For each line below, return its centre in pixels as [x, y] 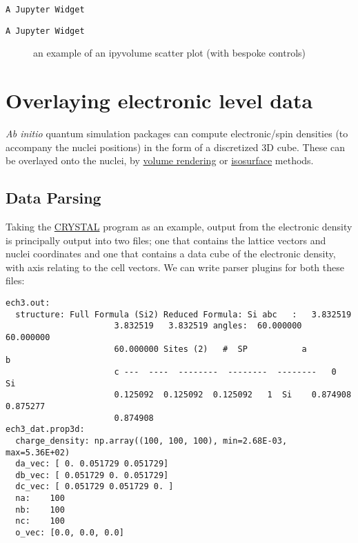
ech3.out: [28, 303]
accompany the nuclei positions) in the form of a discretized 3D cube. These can [176, 147]
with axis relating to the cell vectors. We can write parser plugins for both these [175, 267]
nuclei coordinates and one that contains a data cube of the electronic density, [171, 254]
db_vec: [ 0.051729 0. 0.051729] [92, 475]
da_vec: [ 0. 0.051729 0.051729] [92, 464]
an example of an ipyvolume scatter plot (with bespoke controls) [170, 53]
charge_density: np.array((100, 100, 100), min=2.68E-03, [151, 441]
